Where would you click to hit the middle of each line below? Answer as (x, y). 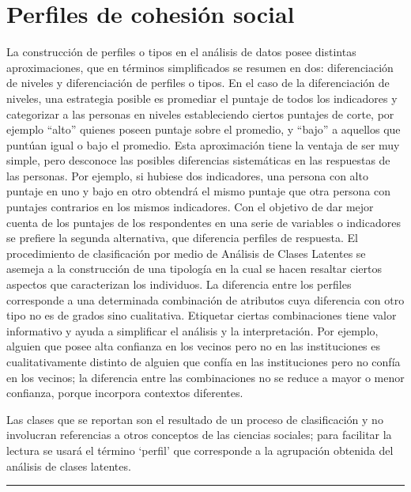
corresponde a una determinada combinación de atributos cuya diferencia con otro (205, 299)
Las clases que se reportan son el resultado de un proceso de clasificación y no (195, 419)
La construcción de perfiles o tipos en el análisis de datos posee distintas (181, 52)
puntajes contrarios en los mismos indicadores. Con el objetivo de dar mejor (190, 207)
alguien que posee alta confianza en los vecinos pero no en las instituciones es (194, 346)
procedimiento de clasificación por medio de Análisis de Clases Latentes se (186, 253)
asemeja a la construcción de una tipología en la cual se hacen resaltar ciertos (194, 269)
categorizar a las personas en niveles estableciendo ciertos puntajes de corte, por (200, 114)
